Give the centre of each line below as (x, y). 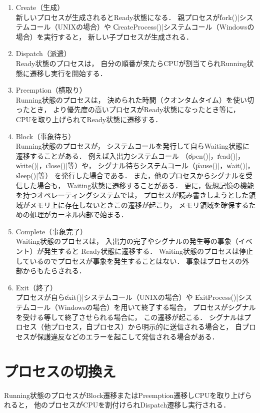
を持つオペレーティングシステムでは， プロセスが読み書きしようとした (132, 195)
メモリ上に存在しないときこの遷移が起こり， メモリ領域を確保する (139, 204)
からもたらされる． (54, 271)
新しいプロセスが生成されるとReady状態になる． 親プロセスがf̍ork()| (127, 17)
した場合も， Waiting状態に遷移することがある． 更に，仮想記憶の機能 (138, 185)
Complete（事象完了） (51, 231)
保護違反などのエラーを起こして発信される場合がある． (128, 336)
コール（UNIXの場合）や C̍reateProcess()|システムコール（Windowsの (142, 27)
